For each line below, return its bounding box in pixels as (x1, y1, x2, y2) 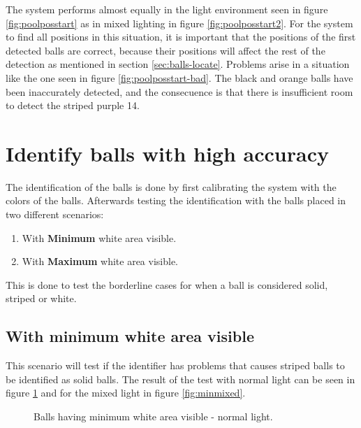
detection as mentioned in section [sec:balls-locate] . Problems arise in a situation (6, 57, 350, 71)
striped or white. (6, 291, 77, 306)
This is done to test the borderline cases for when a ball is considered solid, (6, 277, 328, 292)
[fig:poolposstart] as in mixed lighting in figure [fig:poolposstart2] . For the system (6, 15, 353, 30)
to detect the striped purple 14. (6, 98, 140, 113)
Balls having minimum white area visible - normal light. (34, 409, 273, 424)
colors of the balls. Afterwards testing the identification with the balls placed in (6, 193, 346, 208)
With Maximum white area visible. (22, 254, 179, 269)
